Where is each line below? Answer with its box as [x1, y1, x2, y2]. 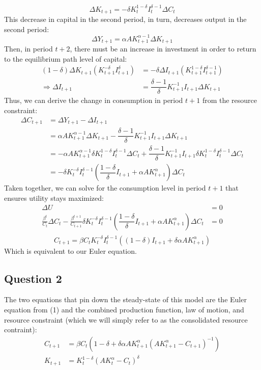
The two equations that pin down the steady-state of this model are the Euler [4, 294, 247, 305]
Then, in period [4, 43, 53, 54]
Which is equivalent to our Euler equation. [4, 245, 137, 256]
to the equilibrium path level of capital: [4, 53, 127, 64]
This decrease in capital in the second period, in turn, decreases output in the [4, 13, 247, 24]
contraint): [4, 324, 37, 335]
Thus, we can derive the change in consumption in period [4, 95, 183, 105]
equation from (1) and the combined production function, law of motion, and [4, 304, 244, 314]
